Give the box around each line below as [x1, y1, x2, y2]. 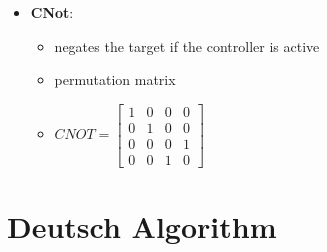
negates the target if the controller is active [54, 35, 320, 56]
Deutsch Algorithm [7, 206, 277, 247]
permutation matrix [54, 69, 176, 90]
